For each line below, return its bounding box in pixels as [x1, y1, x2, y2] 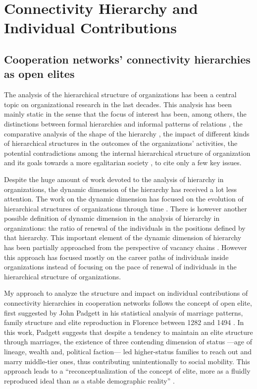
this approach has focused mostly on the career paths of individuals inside [4, 252, 229, 262]
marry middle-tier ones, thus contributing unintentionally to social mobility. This [4, 356, 250, 366]
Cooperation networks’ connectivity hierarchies [4, 51, 251, 66]
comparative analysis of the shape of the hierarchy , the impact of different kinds [4, 128, 250, 138]
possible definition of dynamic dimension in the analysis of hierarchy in [4, 213, 220, 223]
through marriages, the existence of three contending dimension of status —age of [4, 336, 253, 347]
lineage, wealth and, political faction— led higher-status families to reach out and [4, 346, 252, 356]
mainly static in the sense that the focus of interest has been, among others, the [4, 109, 247, 119]
